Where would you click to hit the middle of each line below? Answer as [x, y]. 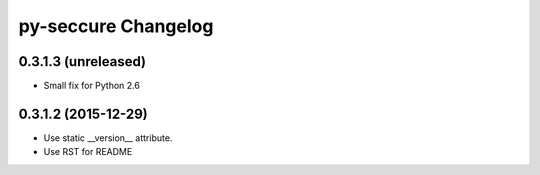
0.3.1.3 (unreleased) [82, 61]
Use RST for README [88, 152]
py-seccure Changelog [116, 26]
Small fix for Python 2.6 [91, 86]
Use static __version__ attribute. [108, 137]
